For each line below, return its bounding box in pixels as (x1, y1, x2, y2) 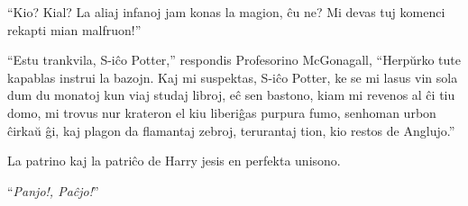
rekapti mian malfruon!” (7, 20, 142, 39)
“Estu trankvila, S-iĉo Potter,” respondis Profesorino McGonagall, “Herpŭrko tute (7, 50, 461, 69)
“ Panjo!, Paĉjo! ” (7, 181, 99, 200)
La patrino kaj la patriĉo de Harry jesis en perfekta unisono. (7, 151, 341, 170)
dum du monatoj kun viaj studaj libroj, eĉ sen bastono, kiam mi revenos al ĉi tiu (7, 85, 455, 104)
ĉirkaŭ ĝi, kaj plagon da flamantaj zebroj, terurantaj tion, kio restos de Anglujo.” (7, 121, 455, 139)
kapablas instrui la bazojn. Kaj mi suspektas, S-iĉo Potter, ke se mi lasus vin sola (7, 67, 458, 86)
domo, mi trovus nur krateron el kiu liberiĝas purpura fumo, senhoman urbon (7, 103, 436, 121)
